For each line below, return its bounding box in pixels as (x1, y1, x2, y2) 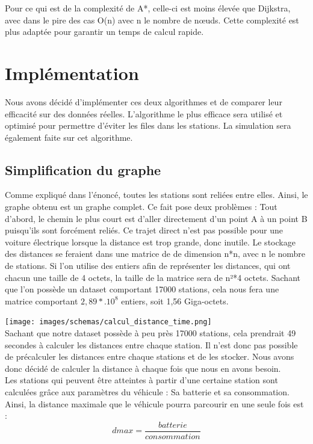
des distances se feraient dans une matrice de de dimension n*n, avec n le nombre (5, 247, 306, 260)
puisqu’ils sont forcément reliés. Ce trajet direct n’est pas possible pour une (5, 224, 284, 236)
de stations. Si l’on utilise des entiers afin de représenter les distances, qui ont (5, 259, 291, 272)
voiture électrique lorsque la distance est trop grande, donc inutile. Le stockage (5, 235, 296, 248)
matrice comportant (5, 294, 78, 307)
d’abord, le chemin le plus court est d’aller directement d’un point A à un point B (5, 212, 308, 224)
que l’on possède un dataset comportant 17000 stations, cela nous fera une (5, 283, 279, 295)
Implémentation (5, 60, 139, 85)
